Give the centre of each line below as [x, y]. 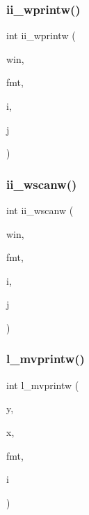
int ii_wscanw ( [40, 210]
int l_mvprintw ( [43, 385]
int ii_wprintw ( [41, 35]
